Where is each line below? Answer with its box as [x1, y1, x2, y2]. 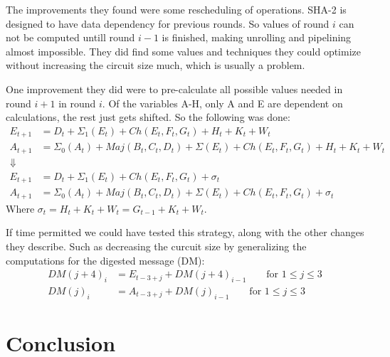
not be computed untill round [6, 30, 135, 45]
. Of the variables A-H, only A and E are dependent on [102, 95, 343, 110]
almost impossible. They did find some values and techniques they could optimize [6, 43, 361, 58]
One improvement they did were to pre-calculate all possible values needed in [6, 81, 343, 96]
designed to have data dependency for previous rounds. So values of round [6, 16, 330, 31]
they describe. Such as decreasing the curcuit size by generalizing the [6, 238, 307, 253]
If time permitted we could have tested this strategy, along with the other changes [6, 225, 364, 240]
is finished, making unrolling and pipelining [162, 30, 352, 45]
